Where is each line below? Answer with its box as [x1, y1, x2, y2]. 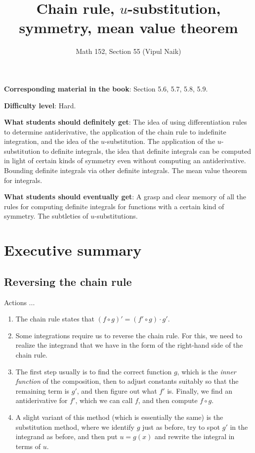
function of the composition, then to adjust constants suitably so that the [15, 376, 239, 386]
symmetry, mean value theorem [19, 17, 238, 38]
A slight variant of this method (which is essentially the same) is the [15, 411, 223, 422]
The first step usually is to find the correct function [15, 366, 172, 376]
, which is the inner [177, 366, 236, 376]
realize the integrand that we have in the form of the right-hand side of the [15, 340, 243, 350]
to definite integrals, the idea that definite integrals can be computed [42, 145, 252, 156]
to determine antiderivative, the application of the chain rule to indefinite [4, 126, 226, 136]
